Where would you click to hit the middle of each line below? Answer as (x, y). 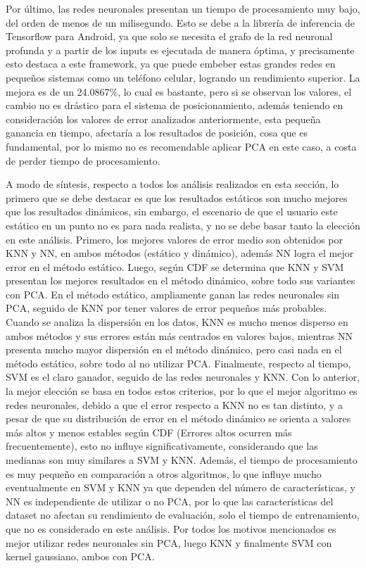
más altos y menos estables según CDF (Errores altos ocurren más (149, 432)
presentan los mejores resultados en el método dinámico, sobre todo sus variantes (181, 280)
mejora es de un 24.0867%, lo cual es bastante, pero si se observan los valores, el (179, 91)
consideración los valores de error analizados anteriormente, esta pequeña (163, 119)
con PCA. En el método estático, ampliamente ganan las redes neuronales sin (173, 294)
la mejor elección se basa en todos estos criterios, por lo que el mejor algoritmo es (182, 391)
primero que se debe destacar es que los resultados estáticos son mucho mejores (177, 197)
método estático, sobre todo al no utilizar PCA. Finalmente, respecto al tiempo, (178, 363)
